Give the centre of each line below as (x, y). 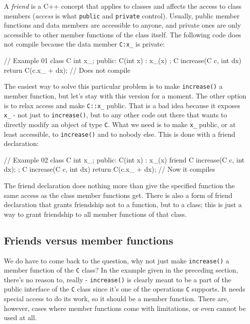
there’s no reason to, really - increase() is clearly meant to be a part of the (118, 279)
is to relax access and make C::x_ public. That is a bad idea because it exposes (122, 105)
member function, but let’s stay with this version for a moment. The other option (125, 95)
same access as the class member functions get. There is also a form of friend (118, 195)
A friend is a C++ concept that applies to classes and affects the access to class (123, 6)
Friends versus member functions (89, 240)
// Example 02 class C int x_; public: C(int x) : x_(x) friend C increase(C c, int (124, 159)
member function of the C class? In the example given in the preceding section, (121, 270)
